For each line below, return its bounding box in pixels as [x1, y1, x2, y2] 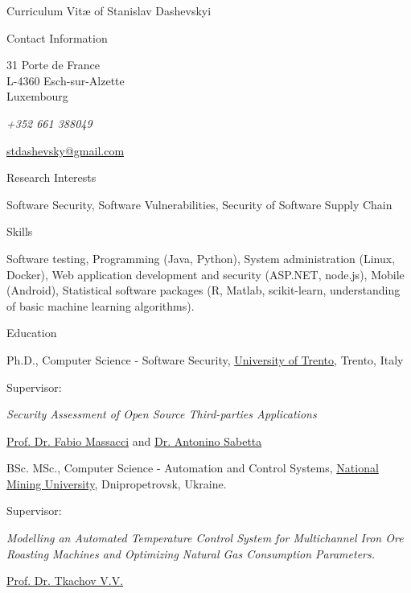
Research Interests [6, 169, 97, 186]
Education [6, 324, 57, 341]
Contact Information [6, 29, 108, 46]
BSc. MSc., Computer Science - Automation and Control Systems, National [6, 459, 379, 476]
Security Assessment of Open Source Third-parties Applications [6, 406, 317, 422]
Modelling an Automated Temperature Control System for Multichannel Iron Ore [6, 529, 404, 546]
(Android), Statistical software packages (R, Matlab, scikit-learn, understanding [6, 282, 401, 299]
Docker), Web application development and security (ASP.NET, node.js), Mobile [6, 266, 405, 282]
